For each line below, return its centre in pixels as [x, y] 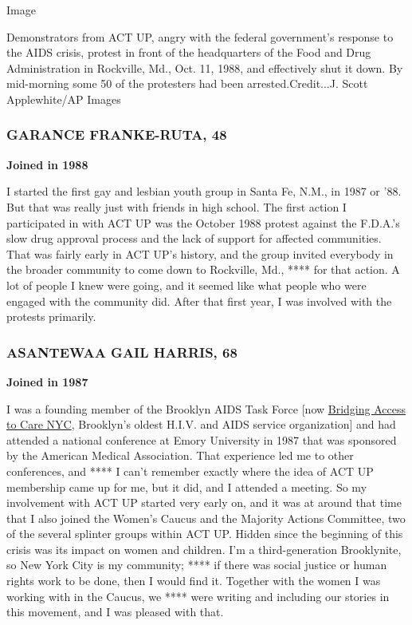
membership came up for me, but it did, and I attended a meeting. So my [187, 487]
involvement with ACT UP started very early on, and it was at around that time [204, 502]
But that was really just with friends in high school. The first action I [177, 206]
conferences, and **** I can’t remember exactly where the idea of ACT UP [190, 471]
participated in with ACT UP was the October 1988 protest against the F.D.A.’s [203, 222]
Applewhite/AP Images [64, 99]
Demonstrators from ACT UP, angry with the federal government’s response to [200, 36]
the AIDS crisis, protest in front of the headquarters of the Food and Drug [189, 52]
